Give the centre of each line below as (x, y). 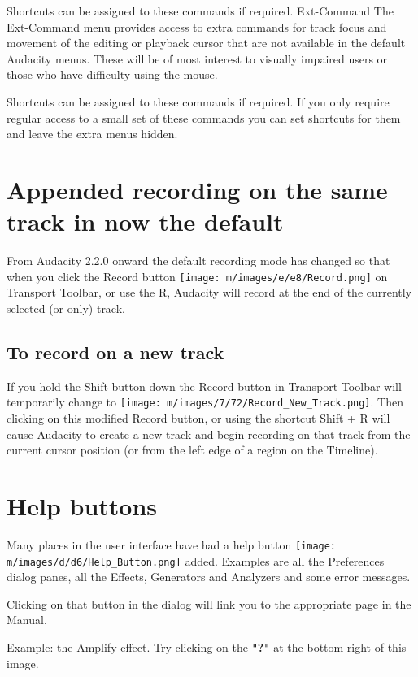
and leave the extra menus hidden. (92, 134)
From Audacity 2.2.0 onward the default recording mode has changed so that (198, 260)
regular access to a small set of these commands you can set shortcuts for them (204, 117)
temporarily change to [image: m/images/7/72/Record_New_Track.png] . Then (205, 402)
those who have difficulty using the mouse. (112, 74)
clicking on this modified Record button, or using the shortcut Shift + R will (198, 417)
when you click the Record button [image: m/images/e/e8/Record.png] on (197, 276)
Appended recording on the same (197, 189)
